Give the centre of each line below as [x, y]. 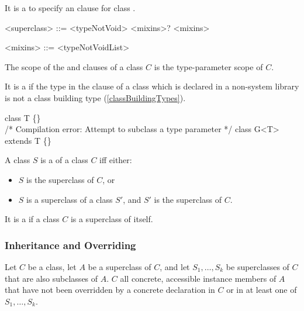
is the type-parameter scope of [208, 66]
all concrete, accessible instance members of [198, 278]
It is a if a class [32, 219]
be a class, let [52, 266]
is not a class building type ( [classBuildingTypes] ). [95, 97]
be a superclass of [120, 266]
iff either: [116, 160]
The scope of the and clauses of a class [74, 66]
